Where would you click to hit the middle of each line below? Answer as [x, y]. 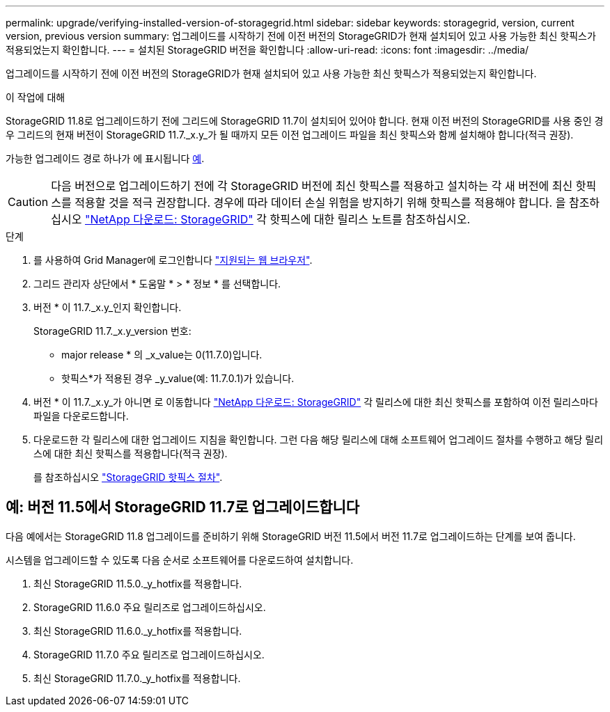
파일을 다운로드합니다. [81, 416]
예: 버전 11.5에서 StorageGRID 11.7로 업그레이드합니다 [183, 507]
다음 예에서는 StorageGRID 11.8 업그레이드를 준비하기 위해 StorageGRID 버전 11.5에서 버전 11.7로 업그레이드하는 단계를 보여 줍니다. [291, 536]
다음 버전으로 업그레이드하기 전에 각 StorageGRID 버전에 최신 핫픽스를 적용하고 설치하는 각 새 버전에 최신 [312, 186]
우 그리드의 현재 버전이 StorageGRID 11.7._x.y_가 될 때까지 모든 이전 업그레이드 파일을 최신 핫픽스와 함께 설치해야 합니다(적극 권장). [290, 135]
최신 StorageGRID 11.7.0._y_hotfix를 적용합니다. [137, 678]
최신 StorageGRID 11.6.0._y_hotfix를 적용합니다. [138, 631]
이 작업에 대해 [36, 97]
